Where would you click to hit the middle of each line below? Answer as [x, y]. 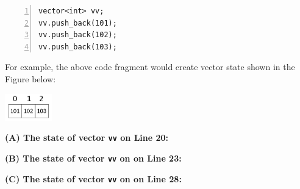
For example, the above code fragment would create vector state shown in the [150, 67]
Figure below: [30, 78]
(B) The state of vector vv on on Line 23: [93, 158]
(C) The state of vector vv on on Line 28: [93, 178]
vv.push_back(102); [78, 35]
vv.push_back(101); [78, 23]
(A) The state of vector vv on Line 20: [87, 137]
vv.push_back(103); [78, 47]
